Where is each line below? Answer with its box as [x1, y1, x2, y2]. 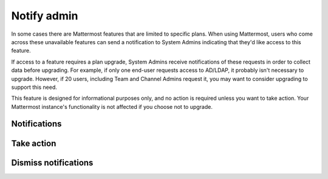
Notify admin [11, 9, 78, 22]
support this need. [11, 83, 57, 91]
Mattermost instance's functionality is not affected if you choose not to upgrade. [11, 103, 213, 110]
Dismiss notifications [11, 157, 94, 168]
